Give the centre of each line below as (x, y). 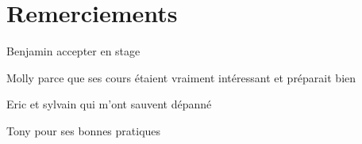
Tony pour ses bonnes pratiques (84, 130)
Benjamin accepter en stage (73, 51)
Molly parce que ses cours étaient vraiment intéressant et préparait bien (181, 77)
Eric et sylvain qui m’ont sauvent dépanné (109, 104)
